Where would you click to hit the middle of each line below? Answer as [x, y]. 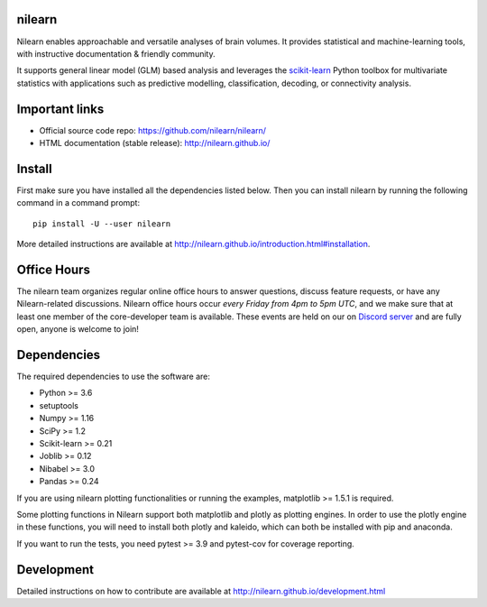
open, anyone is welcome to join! [78, 329]
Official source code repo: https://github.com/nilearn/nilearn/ [152, 130]
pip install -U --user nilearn [102, 224]
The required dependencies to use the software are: [114, 377]
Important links [60, 109]
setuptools [59, 405]
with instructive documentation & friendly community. [116, 53]
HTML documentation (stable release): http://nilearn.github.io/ [155, 143]
